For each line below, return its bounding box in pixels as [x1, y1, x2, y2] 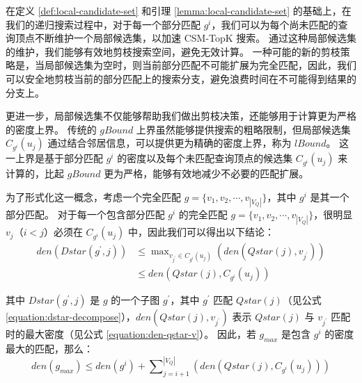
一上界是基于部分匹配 [6, 151, 103, 165]
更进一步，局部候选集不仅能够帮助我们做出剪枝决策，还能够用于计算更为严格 [6, 108, 356, 123]
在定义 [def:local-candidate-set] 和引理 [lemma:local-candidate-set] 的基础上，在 [6, 3, 352, 17]
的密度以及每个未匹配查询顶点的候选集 [117, 151, 293, 165]
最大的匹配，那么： [6, 341, 93, 356]
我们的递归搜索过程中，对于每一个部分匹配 [6, 17, 200, 31]
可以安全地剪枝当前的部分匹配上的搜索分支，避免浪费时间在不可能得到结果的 [6, 71, 356, 85]
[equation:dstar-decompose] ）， [6, 309, 136, 324]
